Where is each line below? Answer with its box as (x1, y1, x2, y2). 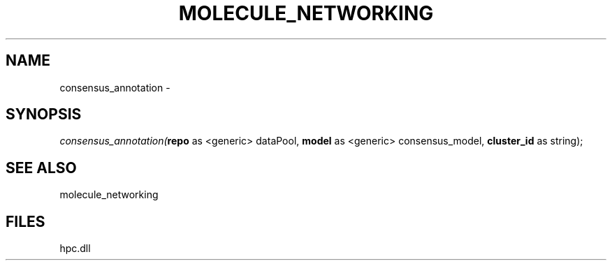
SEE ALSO (6, 158, 77, 177)
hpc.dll (59, 242, 91, 255)
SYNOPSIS (6, 105, 82, 124)
